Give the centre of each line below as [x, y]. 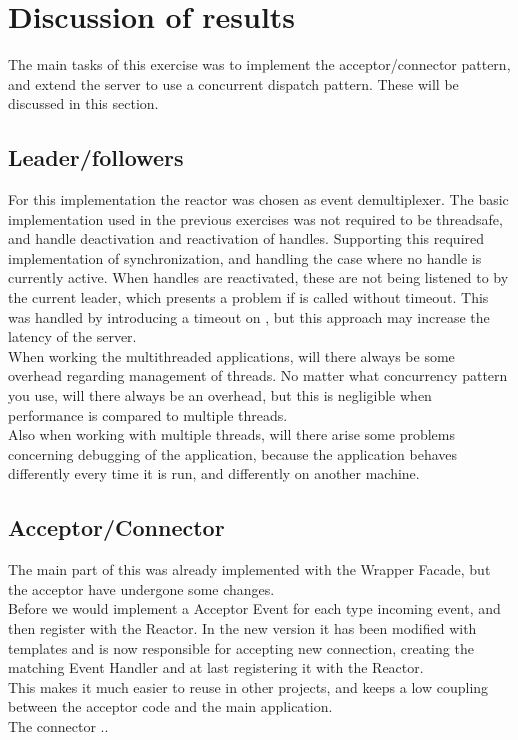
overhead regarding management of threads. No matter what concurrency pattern [258, 375]
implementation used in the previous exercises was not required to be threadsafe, [255, 218]
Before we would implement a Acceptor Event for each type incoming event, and [254, 608]
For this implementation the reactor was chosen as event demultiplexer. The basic [258, 199]
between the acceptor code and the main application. [170, 706]
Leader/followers [96, 157]
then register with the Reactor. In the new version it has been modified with [242, 628]
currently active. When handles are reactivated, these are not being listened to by [258, 277]
